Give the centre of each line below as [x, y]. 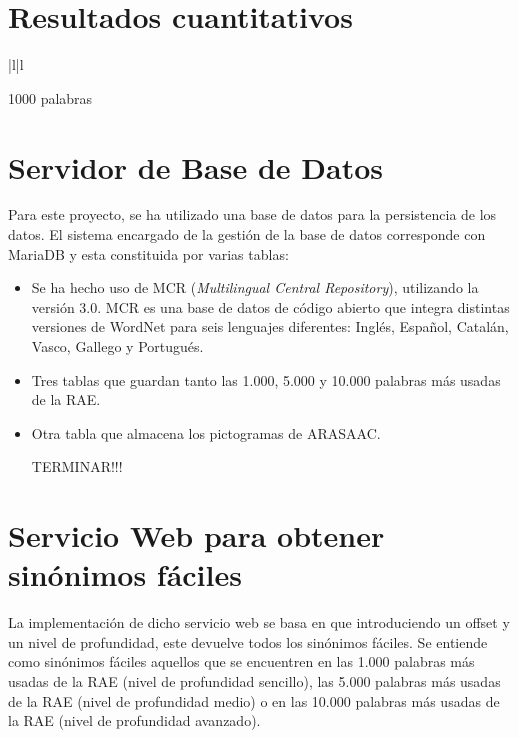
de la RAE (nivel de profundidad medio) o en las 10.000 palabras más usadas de [254, 700]
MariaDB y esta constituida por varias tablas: [148, 253]
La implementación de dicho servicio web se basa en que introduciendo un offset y [259, 622]
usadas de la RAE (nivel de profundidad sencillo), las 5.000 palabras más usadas [254, 681]
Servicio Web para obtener [196, 535]
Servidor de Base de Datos [196, 166]
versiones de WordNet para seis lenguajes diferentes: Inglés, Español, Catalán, [270, 326]
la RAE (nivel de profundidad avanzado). [134, 720]
